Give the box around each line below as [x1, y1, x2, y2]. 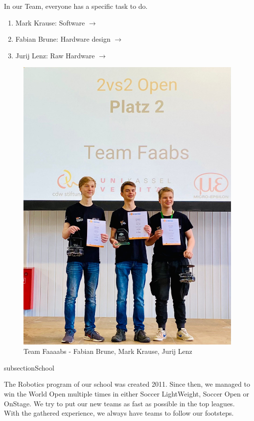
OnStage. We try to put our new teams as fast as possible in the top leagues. [4, 398, 235, 408]
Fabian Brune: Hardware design [15, 34, 111, 44]
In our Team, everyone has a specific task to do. [4, 1, 148, 11]
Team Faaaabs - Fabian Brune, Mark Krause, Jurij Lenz [23, 346, 192, 356]
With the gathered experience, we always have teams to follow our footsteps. [4, 408, 234, 418]
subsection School [4, 362, 54, 372]
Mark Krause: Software [15, 17, 85, 27]
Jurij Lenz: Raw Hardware [15, 50, 95, 60]
